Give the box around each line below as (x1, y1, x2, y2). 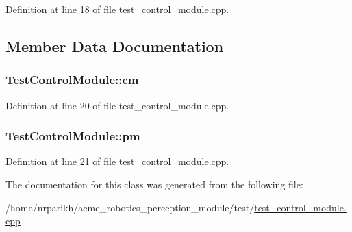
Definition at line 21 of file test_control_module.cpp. (5, 154, 229, 168)
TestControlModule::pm (5, 127, 140, 144)
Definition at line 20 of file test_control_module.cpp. (5, 98, 229, 112)
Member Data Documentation (5, 35, 224, 56)
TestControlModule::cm (5, 71, 139, 88)
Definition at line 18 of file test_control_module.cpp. (5, 2, 229, 16)
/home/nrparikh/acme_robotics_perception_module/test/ (5, 200, 255, 214)
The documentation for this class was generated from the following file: (5, 177, 303, 191)
